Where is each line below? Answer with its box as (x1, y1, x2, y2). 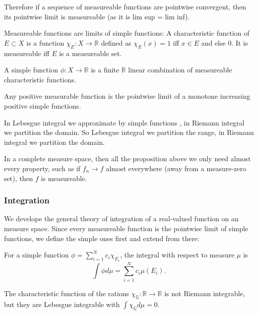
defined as (101, 37, 131, 48)
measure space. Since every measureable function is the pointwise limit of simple (4, 223, 249, 233)
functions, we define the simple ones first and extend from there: (4, 233, 199, 243)
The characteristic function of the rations (4, 288, 129, 298)
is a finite (91, 64, 120, 75)
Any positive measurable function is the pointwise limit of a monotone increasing (4, 91, 251, 101)
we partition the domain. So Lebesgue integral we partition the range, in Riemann (4, 127, 254, 137)
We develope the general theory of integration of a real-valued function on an (4, 213, 239, 224)
